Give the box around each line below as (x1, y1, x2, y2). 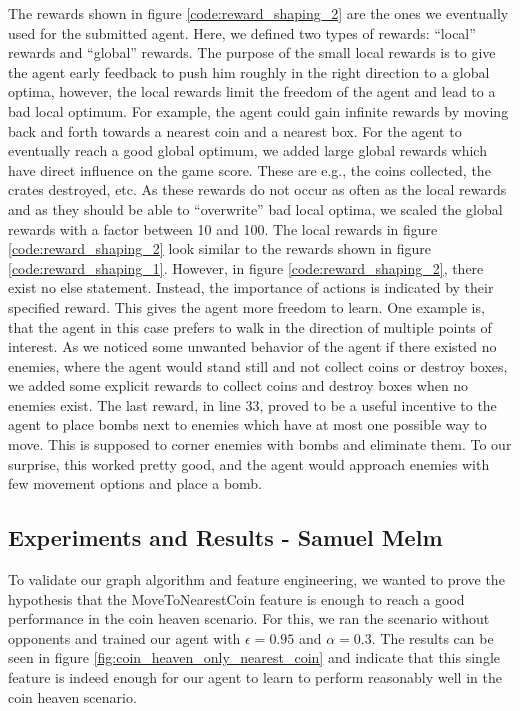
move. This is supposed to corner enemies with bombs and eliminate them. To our (8, 434, 512, 455)
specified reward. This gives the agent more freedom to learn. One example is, (8, 296, 485, 317)
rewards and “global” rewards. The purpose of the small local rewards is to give (8, 42, 496, 63)
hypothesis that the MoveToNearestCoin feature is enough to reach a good (8, 588, 465, 609)
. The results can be (371, 627, 494, 648)
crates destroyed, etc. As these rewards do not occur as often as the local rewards (8, 179, 507, 200)
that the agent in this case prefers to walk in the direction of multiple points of (8, 316, 492, 337)
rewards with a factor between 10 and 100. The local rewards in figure (8, 218, 438, 239)
